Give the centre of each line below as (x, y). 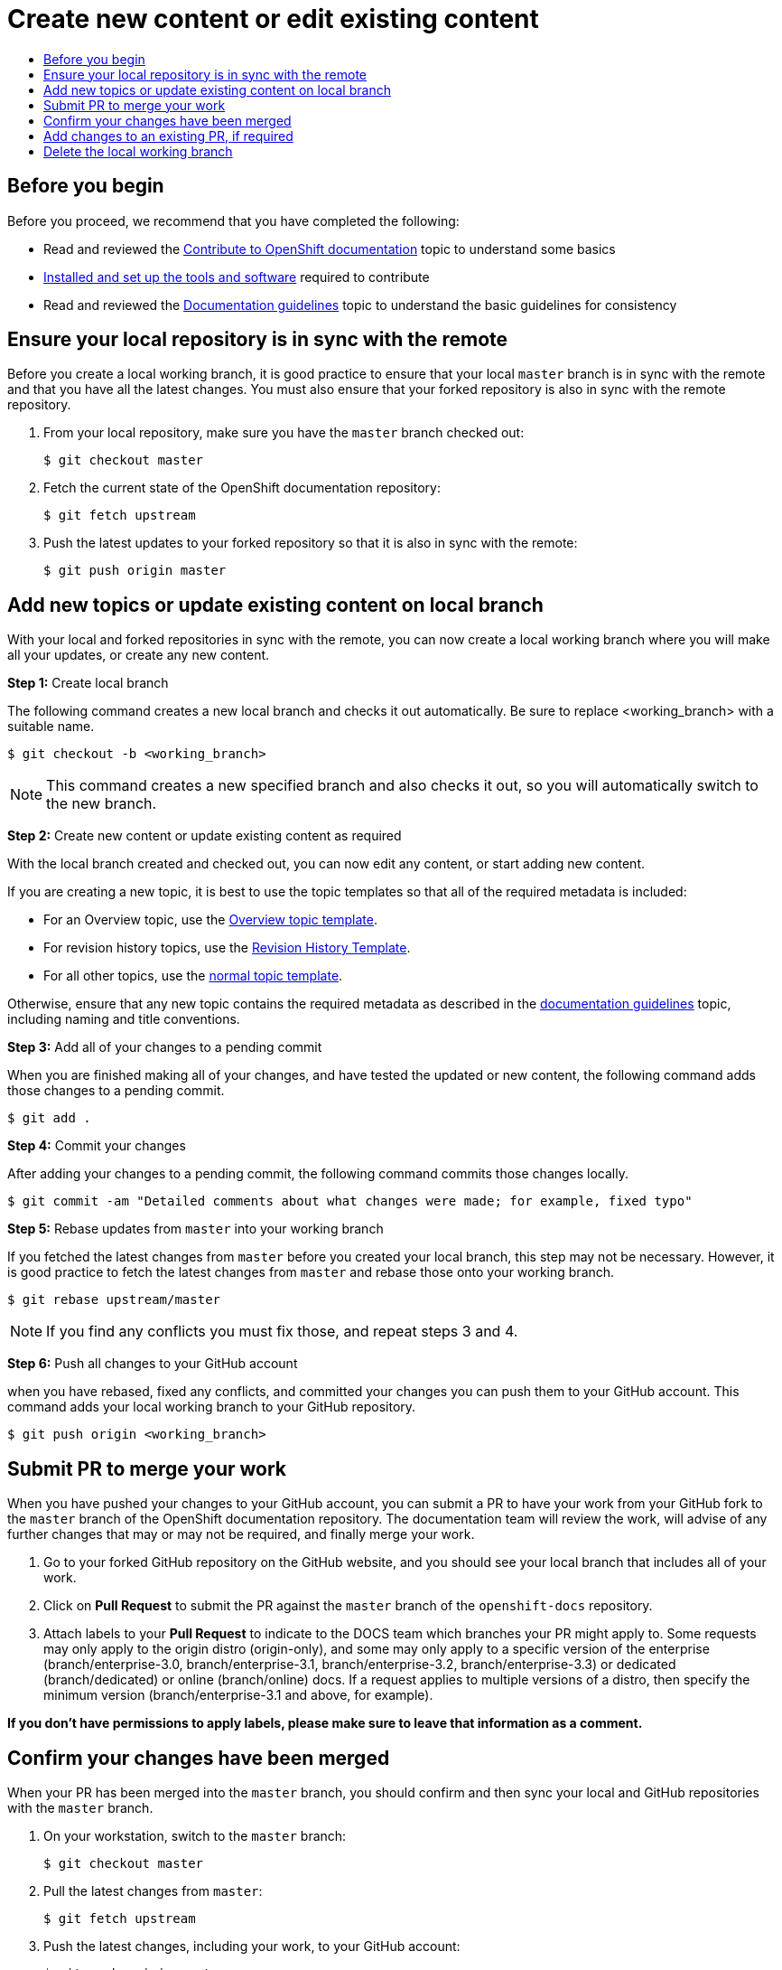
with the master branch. (80, 1807)
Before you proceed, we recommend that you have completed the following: (233, 220)
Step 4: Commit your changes (97, 1146)
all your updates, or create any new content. (139, 655)
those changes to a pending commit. (116, 1091)
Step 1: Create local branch (88, 683)
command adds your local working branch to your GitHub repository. (212, 1407)
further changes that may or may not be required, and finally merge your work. (241, 1534)
